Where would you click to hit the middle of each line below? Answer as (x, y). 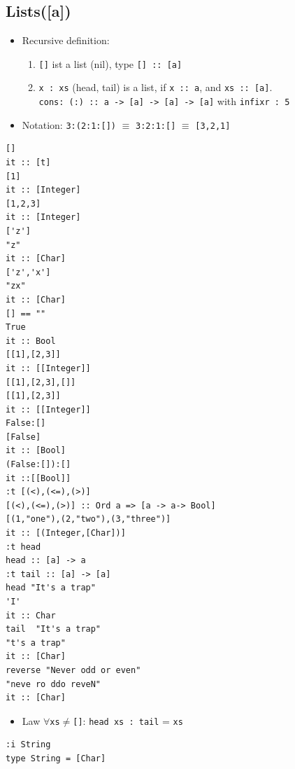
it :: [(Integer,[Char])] (66, 533)
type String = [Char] (56, 759)
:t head (23, 547)
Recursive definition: (66, 40)
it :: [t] (28, 163)
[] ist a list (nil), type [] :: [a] (110, 63)
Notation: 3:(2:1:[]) (69, 124)
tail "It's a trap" (53, 629)
